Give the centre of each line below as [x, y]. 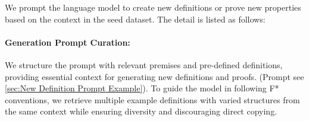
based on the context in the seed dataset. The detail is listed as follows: [135, 19]
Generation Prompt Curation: [68, 42]
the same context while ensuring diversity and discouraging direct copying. [141, 111]
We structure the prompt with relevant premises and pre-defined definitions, [144, 64]
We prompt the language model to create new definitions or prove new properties [153, 7]
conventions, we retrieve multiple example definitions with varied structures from [152, 99]
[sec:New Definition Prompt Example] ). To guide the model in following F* [142, 88]
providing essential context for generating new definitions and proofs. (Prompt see [154, 76]
